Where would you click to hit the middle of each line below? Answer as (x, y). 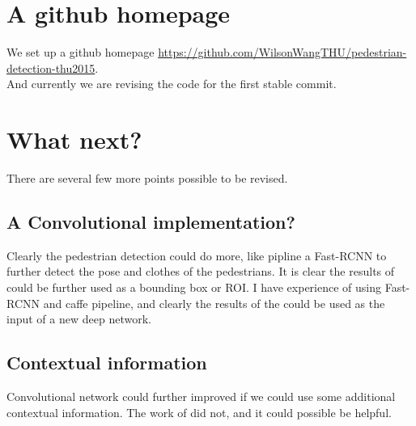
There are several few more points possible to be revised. (147, 178)
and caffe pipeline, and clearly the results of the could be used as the (214, 303)
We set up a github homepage (81, 52)
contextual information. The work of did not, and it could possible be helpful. (199, 412)
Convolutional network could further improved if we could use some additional (201, 396)
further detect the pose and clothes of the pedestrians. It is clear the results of (201, 271)
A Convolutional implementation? (151, 222)
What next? (74, 139)
